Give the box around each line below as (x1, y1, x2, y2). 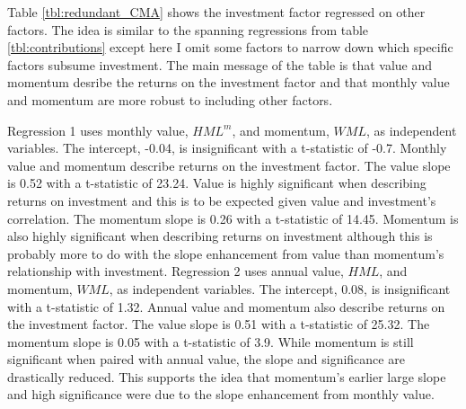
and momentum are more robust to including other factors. (7, 90, 333, 109)
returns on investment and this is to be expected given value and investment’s (7, 191, 436, 209)
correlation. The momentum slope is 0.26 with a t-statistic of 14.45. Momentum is (7, 209, 459, 227)
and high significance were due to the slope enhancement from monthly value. (7, 385, 435, 404)
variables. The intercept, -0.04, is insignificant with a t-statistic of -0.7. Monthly (7, 138, 447, 157)
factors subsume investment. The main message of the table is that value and (7, 55, 433, 74)
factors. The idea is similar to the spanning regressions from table (7, 20, 369, 39)
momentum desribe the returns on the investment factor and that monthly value (7, 73, 450, 92)
